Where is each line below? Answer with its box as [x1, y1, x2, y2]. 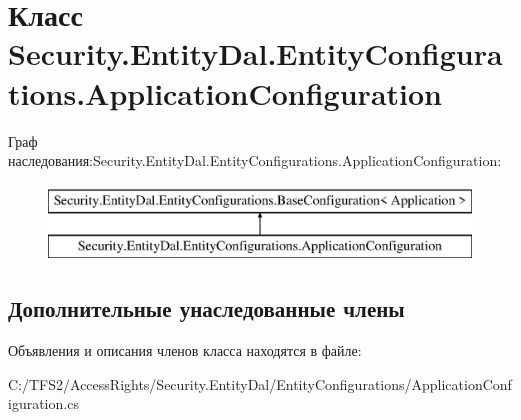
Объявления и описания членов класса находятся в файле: [8, 340, 362, 361]
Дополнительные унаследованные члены [8, 293, 405, 324]
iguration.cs [8, 393, 79, 414]
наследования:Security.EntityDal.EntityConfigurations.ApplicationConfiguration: [8, 150, 502, 171]
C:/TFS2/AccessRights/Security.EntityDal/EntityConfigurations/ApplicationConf [8, 373, 512, 394]
